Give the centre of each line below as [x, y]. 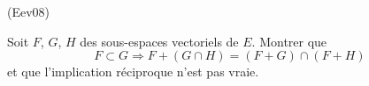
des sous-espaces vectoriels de [159, 41]
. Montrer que [289, 41]
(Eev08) [29, 11]
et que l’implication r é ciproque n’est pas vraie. [133, 72]
